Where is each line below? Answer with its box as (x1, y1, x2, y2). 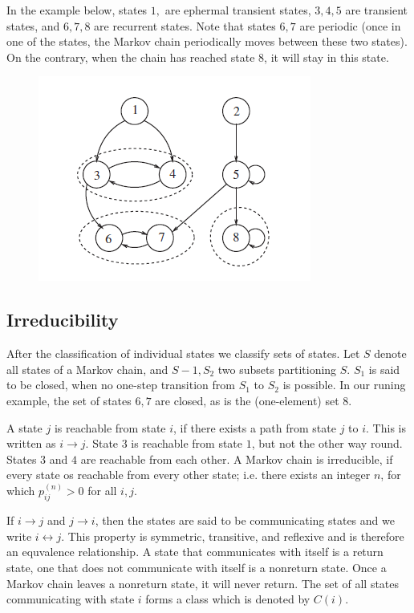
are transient (345, 2, 408, 18)
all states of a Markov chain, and (6, 360, 168, 377)
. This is (366, 419, 406, 436)
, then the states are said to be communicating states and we (95, 512, 395, 529)
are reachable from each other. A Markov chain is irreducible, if (80, 450, 393, 467)
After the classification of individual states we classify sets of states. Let (6, 345, 360, 362)
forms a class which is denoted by (145, 591, 310, 607)
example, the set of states (6, 392, 132, 408)
